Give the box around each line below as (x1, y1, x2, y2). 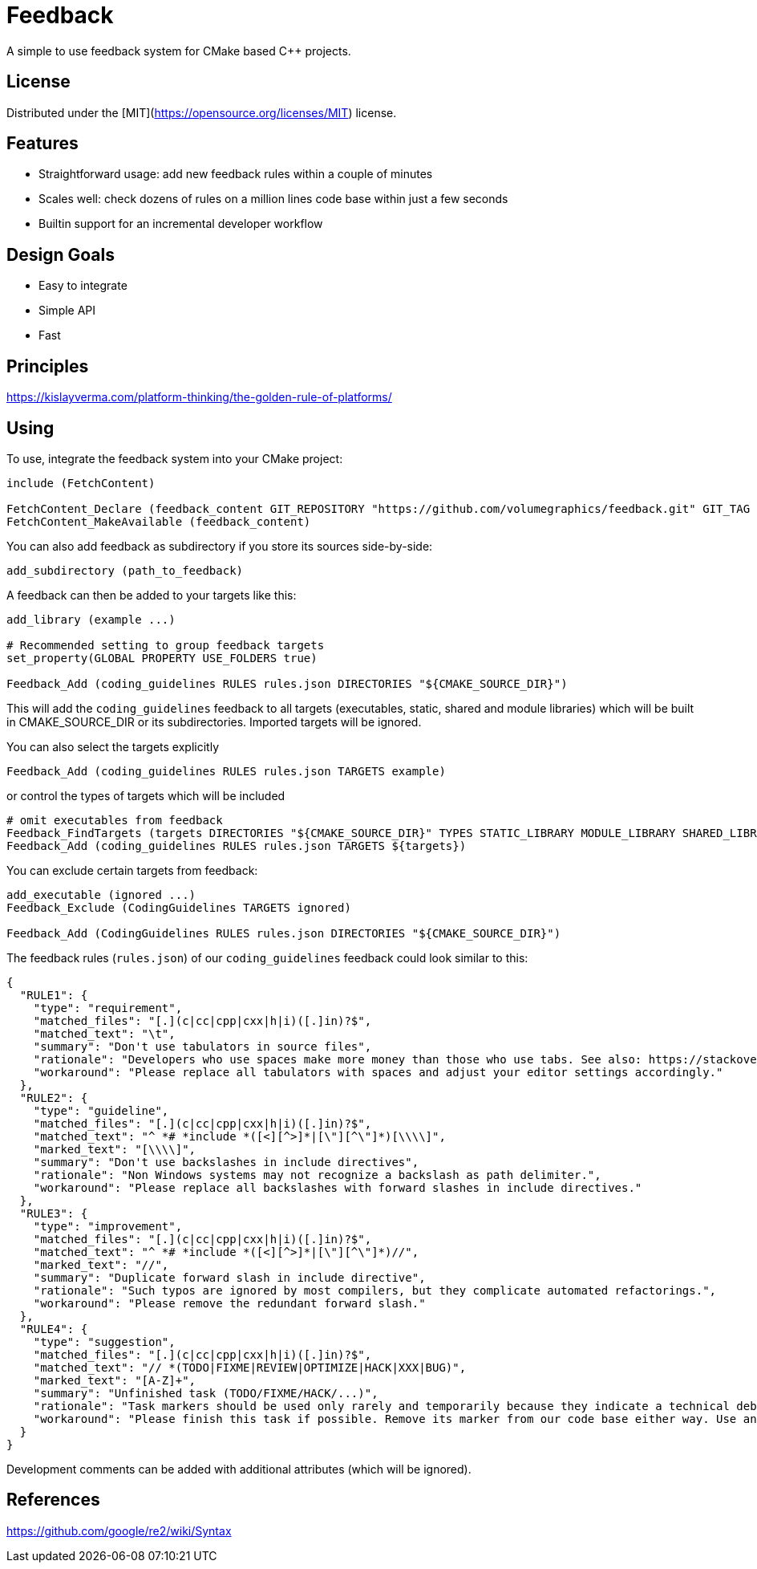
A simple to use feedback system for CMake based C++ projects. (6, 43, 351, 58)
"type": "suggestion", (33, 1335, 176, 1348)
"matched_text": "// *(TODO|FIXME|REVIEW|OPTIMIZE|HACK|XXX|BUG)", (33, 1360, 467, 1374)
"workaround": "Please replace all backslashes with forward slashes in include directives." (33, 1181, 642, 1194)
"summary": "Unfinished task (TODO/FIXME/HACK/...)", (33, 1386, 378, 1400)
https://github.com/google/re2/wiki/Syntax (6, 1523, 232, 1538)
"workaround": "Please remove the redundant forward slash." (33, 1296, 426, 1310)
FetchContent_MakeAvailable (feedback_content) (6, 514, 311, 528)
